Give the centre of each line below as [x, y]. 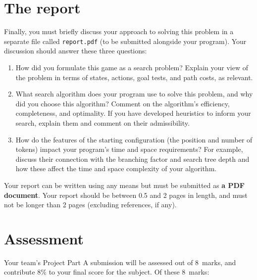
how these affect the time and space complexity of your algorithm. [116, 168]
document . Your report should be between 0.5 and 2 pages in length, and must [126, 195]
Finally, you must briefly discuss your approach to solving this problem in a [119, 31]
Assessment [44, 238]
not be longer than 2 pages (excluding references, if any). [90, 205]
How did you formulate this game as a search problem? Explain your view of [132, 67]
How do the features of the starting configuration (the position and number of [134, 139]
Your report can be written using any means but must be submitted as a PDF [124, 185]
